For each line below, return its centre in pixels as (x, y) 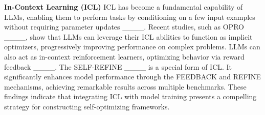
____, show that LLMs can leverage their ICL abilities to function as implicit (128, 36)
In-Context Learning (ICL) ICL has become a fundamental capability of (124, 7)
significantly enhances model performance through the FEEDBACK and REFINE (132, 77)
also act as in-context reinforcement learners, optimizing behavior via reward (124, 56)
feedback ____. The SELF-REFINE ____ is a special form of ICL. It (118, 66)
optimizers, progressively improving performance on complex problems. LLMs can (132, 47)
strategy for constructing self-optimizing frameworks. (87, 106)
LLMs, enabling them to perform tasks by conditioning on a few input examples (130, 17)
